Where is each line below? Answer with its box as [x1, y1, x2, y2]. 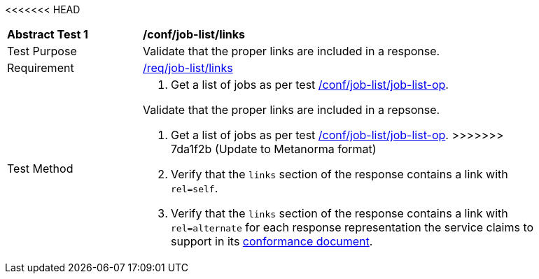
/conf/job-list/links [143, 27, 246, 41]
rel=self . [171, 181, 218, 195]
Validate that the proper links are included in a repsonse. [143, 103, 440, 117]
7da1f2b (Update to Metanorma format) [171, 142, 377, 156]
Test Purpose [7, 44, 77, 58]
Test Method [7, 162, 73, 176]
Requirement [7, 61, 74, 75]
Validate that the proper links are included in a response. [143, 44, 440, 58]
